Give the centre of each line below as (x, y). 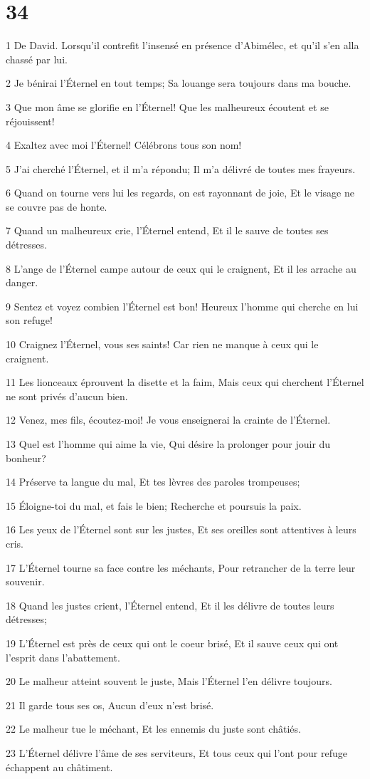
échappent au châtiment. (59, 767)
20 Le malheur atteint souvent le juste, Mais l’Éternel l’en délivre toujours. (169, 681)
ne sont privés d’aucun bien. (67, 396)
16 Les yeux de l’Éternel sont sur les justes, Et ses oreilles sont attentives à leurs (181, 529)
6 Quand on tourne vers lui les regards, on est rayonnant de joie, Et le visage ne (180, 193)
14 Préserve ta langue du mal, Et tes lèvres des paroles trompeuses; (153, 482)
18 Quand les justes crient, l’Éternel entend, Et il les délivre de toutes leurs (170, 605)
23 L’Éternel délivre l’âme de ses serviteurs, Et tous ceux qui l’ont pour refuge (176, 752)
